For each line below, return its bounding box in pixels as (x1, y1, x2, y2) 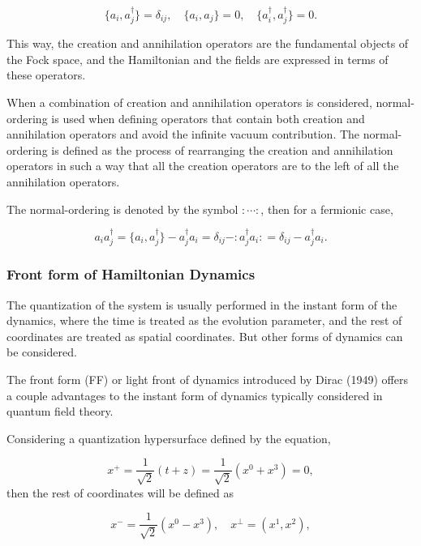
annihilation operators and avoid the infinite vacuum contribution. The (6, 126, 360, 143)
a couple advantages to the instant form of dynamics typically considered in (6, 386, 383, 403)
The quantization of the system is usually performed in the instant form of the (6, 296, 397, 313)
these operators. (6, 66, 86, 83)
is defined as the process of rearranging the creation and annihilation (51, 141, 393, 158)
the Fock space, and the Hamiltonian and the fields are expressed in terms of (6, 50, 389, 67)
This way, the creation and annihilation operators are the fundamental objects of (6, 35, 409, 52)
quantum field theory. (6, 403, 114, 420)
